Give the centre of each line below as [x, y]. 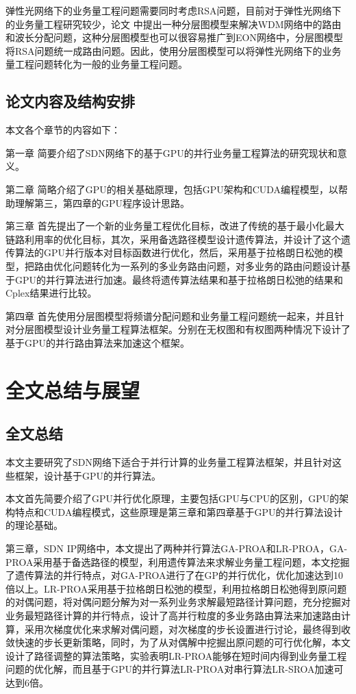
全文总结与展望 [73, 389]
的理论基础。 [34, 525]
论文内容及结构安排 [70, 101]
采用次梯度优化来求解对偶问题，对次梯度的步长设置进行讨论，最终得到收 [187, 629]
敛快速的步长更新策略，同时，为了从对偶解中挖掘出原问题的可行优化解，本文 [178, 642]
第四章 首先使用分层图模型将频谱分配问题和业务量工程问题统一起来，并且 [170, 315]
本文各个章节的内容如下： [63, 130]
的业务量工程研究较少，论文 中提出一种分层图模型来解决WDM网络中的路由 [174, 24]
